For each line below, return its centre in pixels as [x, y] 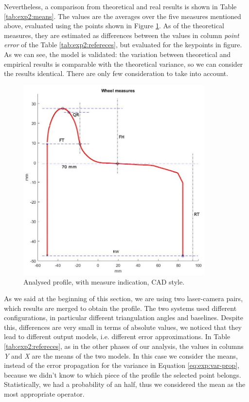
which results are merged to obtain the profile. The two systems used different [120, 308]
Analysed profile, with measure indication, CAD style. [104, 282]
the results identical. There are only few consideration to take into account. [116, 73]
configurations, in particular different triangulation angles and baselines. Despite [124, 317]
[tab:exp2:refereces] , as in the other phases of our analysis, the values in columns [124, 346]
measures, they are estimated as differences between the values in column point [122, 35]
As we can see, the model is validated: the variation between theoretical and [117, 54]
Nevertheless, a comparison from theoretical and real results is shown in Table [120, 6]
